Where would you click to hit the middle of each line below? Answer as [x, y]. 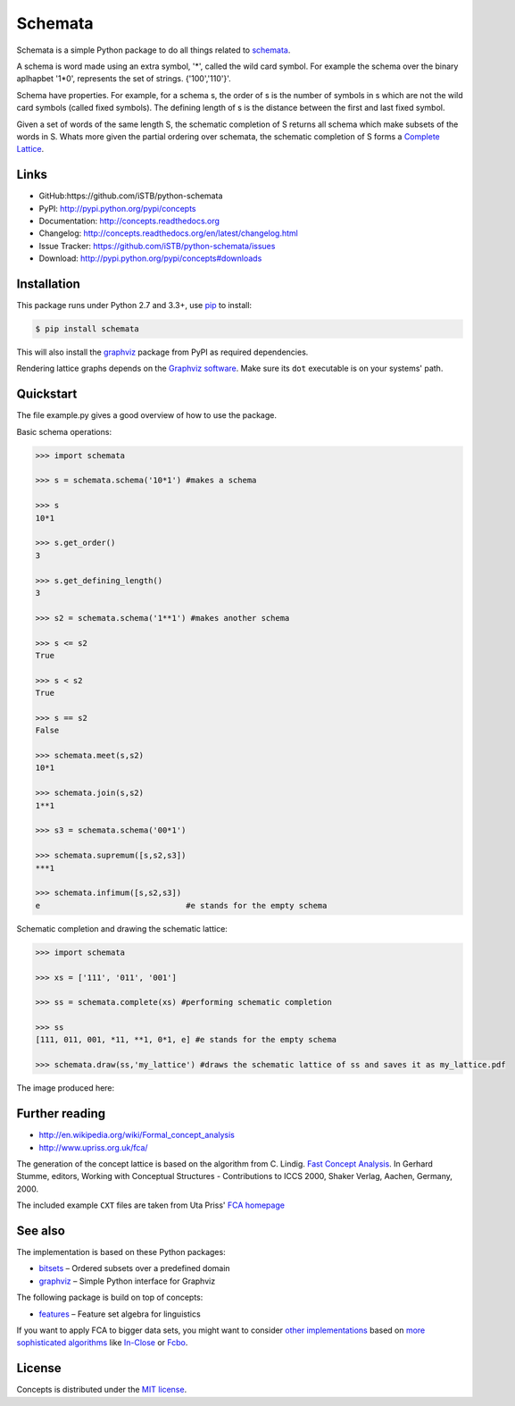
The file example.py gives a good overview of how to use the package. [146, 415]
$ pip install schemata [87, 329]
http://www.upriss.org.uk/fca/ [93, 1147]
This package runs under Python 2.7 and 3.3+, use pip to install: [134, 305]
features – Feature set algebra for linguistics [120, 1314]
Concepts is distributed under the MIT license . [102, 1390]
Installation [48, 284]
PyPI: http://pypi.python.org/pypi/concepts [117, 208]
